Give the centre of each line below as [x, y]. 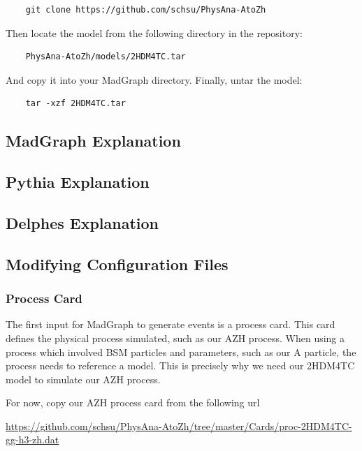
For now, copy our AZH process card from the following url [133, 402]
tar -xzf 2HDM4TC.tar [75, 104]
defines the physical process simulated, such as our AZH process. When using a [175, 338]
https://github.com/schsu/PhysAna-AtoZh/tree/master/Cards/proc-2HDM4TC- [179, 426]
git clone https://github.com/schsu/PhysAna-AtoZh [146, 10]
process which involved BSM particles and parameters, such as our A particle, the [181, 352]
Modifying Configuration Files [117, 264]
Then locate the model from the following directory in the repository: [154, 32]
